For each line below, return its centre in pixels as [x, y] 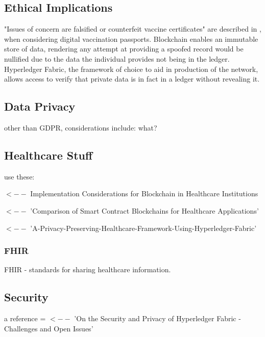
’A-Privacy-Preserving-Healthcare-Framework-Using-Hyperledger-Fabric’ [143, 228]
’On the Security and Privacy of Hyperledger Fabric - [158, 318]
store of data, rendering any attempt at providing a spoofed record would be [124, 49]
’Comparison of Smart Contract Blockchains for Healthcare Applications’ [144, 210]
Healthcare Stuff [49, 155]
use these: [19, 176]
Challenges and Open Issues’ [49, 328]
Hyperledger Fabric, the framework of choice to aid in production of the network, [131, 69]
